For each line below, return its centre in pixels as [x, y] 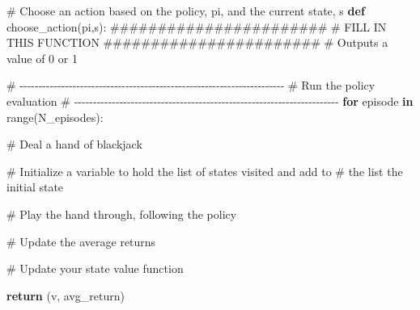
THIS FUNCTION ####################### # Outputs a [197, 42]
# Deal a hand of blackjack [74, 144]
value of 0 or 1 [42, 58]
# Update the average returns [81, 241]
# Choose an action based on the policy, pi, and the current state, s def [186, 10]
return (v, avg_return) [66, 295]
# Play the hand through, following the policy [122, 214]
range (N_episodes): [55, 117]
